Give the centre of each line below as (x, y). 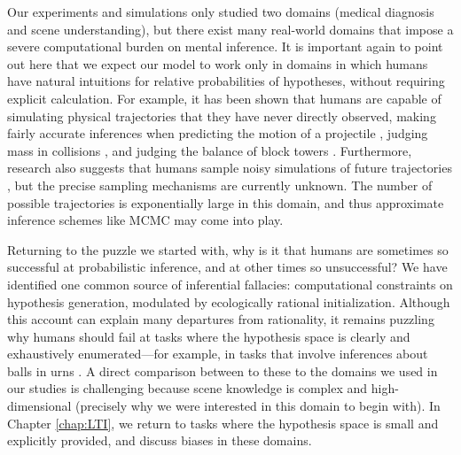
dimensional (39, 406)
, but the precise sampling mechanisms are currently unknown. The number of (220, 185)
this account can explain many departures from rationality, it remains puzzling (221, 319)
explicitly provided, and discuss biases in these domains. (160, 440)
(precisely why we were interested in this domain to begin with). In (258, 406)
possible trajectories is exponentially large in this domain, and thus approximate (226, 202)
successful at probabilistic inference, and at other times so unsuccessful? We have (227, 267)
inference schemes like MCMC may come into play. (145, 220)
